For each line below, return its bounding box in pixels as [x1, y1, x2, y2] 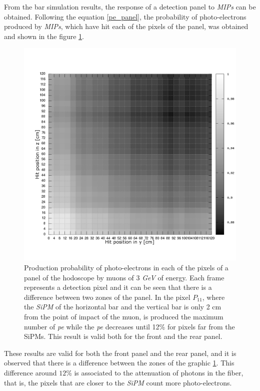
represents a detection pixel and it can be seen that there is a [24, 282, 212, 292]
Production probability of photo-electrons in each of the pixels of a [24, 262, 228, 272]
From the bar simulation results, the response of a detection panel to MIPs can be [4, 2, 256, 12]
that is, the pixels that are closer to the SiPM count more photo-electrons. [4, 377, 232, 387]
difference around [4, 367, 57, 377]
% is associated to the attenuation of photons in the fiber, [66, 367, 243, 377]
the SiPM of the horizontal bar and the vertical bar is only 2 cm [24, 301, 221, 312]
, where [202, 291, 225, 302]
